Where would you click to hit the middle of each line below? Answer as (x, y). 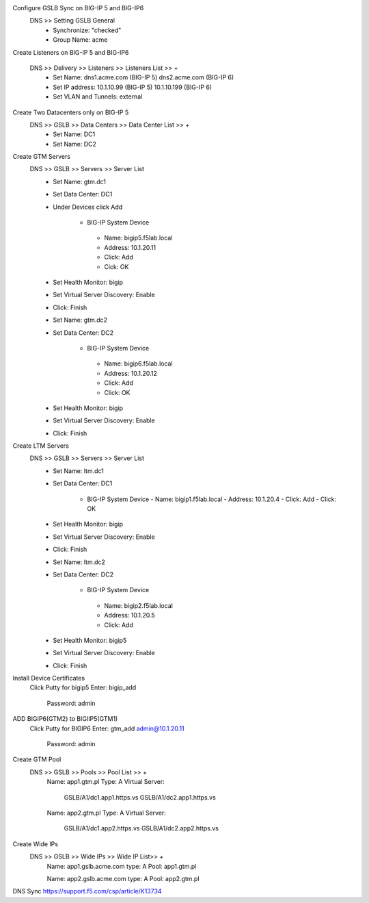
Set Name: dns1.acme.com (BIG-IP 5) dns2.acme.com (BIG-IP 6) (143, 77)
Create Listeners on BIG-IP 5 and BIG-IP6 (71, 52)
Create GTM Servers (42, 157)
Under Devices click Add (88, 207)
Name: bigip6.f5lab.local (139, 364)
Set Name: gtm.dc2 (80, 320)
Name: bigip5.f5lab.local (138, 238)
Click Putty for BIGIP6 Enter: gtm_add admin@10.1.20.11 (107, 728)
